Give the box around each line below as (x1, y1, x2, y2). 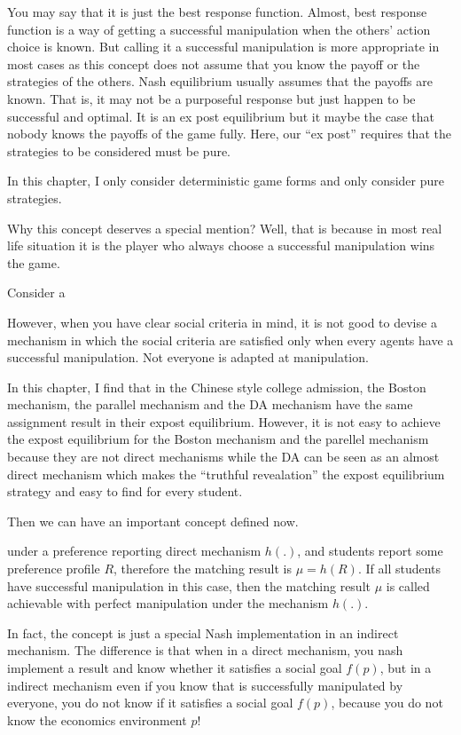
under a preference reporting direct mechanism (7, 541, 262, 560)
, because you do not (331, 693, 443, 712)
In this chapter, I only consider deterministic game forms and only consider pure (7, 171, 444, 190)
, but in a (379, 659, 432, 676)
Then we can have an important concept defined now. (7, 511, 299, 530)
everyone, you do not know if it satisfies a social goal (7, 693, 293, 712)
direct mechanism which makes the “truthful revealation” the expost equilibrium (7, 464, 445, 483)
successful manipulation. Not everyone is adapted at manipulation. (7, 348, 369, 367)
